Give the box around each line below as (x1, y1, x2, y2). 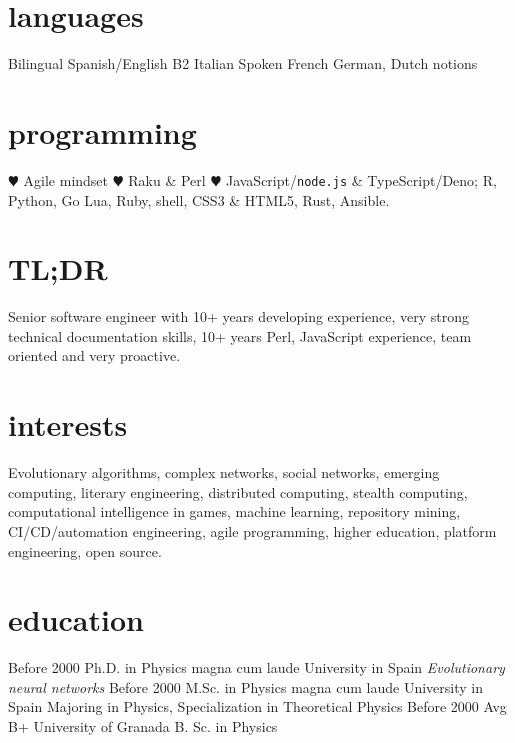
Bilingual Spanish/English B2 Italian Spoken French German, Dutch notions (8, 53, 478, 74)
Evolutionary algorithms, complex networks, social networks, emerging (8, 462, 440, 483)
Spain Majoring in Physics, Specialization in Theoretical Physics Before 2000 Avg (8, 696, 507, 717)
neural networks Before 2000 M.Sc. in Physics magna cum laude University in (8, 676, 483, 697)
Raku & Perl (128, 169, 206, 190)
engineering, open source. (8, 540, 162, 561)
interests (8, 404, 128, 445)
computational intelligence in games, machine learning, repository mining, (8, 501, 461, 522)
